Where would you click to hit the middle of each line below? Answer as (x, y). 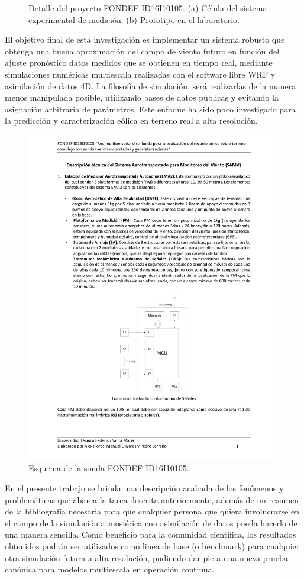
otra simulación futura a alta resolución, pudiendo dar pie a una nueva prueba (146, 557)
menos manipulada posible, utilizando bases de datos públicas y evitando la (142, 97)
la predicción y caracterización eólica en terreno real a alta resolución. (131, 120)
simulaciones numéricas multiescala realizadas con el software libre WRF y (140, 74)
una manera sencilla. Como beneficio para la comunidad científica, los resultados (151, 534)
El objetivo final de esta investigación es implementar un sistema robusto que (145, 39)
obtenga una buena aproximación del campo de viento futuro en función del (142, 51)
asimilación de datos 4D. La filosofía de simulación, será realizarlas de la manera (151, 86)
